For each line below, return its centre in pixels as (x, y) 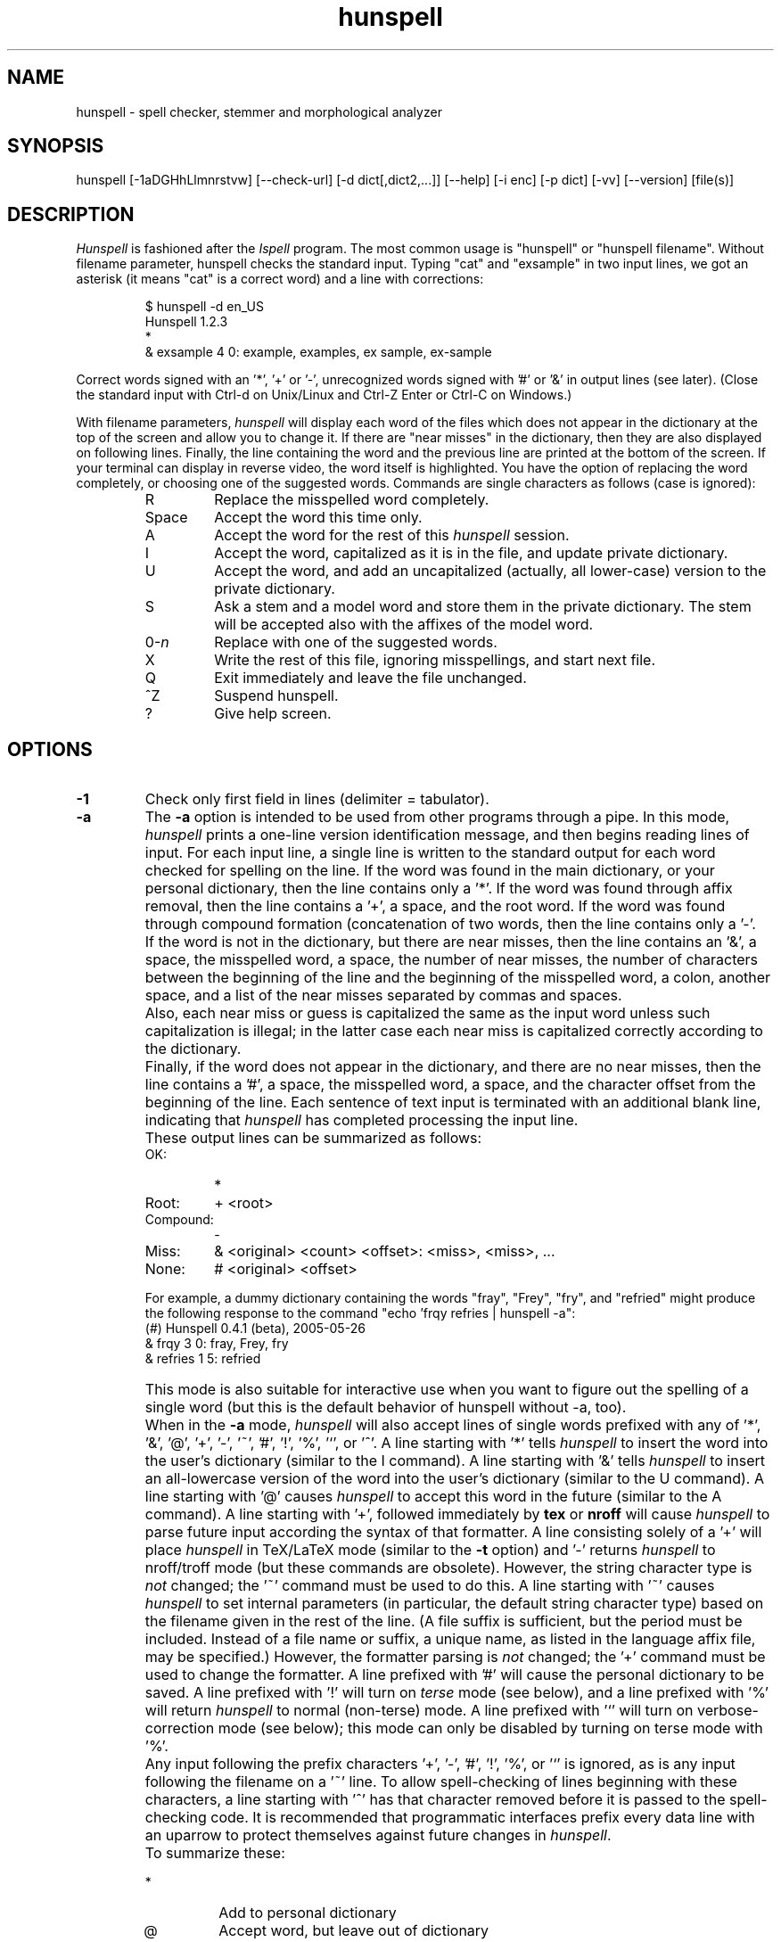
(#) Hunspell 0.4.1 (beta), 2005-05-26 (255, 1329)
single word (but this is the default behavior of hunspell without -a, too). (386, 1407)
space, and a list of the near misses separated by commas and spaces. (383, 996)
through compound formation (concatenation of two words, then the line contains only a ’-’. (450, 924)
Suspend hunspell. (276, 696)
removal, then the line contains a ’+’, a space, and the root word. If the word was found (435, 906)
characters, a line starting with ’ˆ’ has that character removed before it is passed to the (435, 1800)
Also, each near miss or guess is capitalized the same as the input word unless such (427, 1013)
